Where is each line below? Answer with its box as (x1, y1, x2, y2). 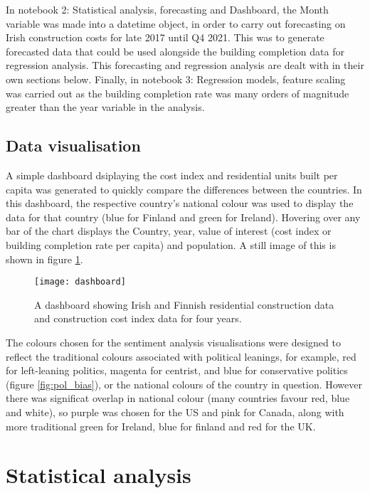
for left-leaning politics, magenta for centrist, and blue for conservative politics (6, 363, 348, 378)
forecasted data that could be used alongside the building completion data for (6, 43, 344, 58)
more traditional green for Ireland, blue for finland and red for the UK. (6, 418, 316, 433)
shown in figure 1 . (6, 251, 83, 266)
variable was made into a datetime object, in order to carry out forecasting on (6, 16, 346, 31)
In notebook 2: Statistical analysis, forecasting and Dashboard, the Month (6, 2, 329, 16)
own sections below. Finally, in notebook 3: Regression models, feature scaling (6, 71, 346, 86)
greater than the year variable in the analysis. (6, 100, 205, 115)
